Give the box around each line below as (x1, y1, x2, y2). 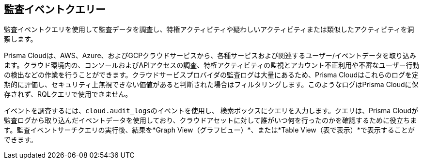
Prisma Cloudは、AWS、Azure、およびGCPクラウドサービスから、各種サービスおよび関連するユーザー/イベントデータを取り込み (4, 51, 416, 60)
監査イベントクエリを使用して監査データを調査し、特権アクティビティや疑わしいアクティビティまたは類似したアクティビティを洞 (4, 25, 414, 34)
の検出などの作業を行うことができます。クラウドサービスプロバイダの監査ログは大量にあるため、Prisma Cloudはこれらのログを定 (4, 71, 419, 79)
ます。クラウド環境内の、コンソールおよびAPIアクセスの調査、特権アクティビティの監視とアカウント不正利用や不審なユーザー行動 (4, 61, 420, 70)
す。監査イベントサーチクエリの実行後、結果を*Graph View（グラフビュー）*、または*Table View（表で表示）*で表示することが (4, 126, 415, 134)
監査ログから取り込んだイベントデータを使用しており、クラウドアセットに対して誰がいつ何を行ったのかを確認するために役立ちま (4, 116, 417, 125)
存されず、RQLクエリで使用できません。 (4, 90, 132, 99)
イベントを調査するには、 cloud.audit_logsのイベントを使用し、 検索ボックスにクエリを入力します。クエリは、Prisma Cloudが (4, 106, 419, 115)
